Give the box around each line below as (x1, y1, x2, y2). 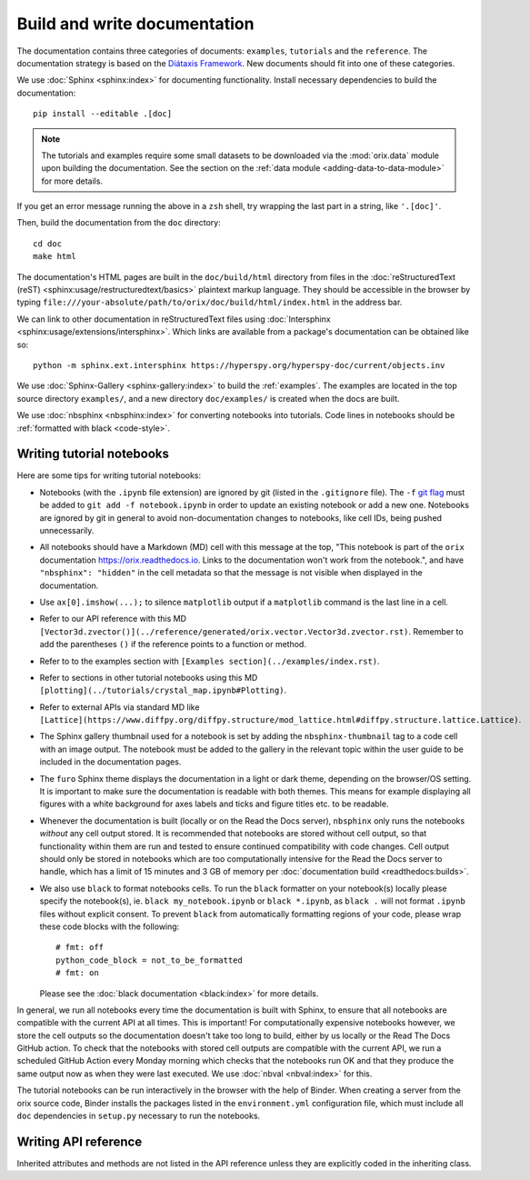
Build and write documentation (16, 14, 255, 34)
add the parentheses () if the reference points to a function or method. (39, 639, 306, 650)
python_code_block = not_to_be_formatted (55, 955, 243, 965)
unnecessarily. (39, 525, 95, 535)
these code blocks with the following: (39, 921, 180, 932)
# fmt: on (55, 968, 99, 978)
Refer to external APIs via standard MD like (39, 701, 200, 713)
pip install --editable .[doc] (33, 109, 173, 119)
